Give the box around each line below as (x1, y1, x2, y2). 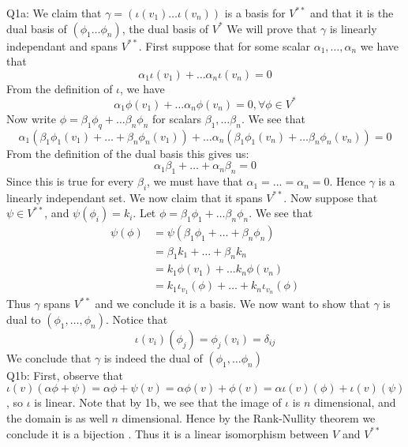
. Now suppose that (283, 189, 378, 205)
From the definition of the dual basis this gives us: (6, 145, 249, 161)
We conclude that (6, 349, 92, 366)
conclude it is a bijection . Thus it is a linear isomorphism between (6, 425, 329, 441)
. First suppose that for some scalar (138, 37, 311, 54)
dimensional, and (314, 394, 396, 411)
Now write (6, 110, 57, 126)
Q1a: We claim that (6, 5, 102, 21)
